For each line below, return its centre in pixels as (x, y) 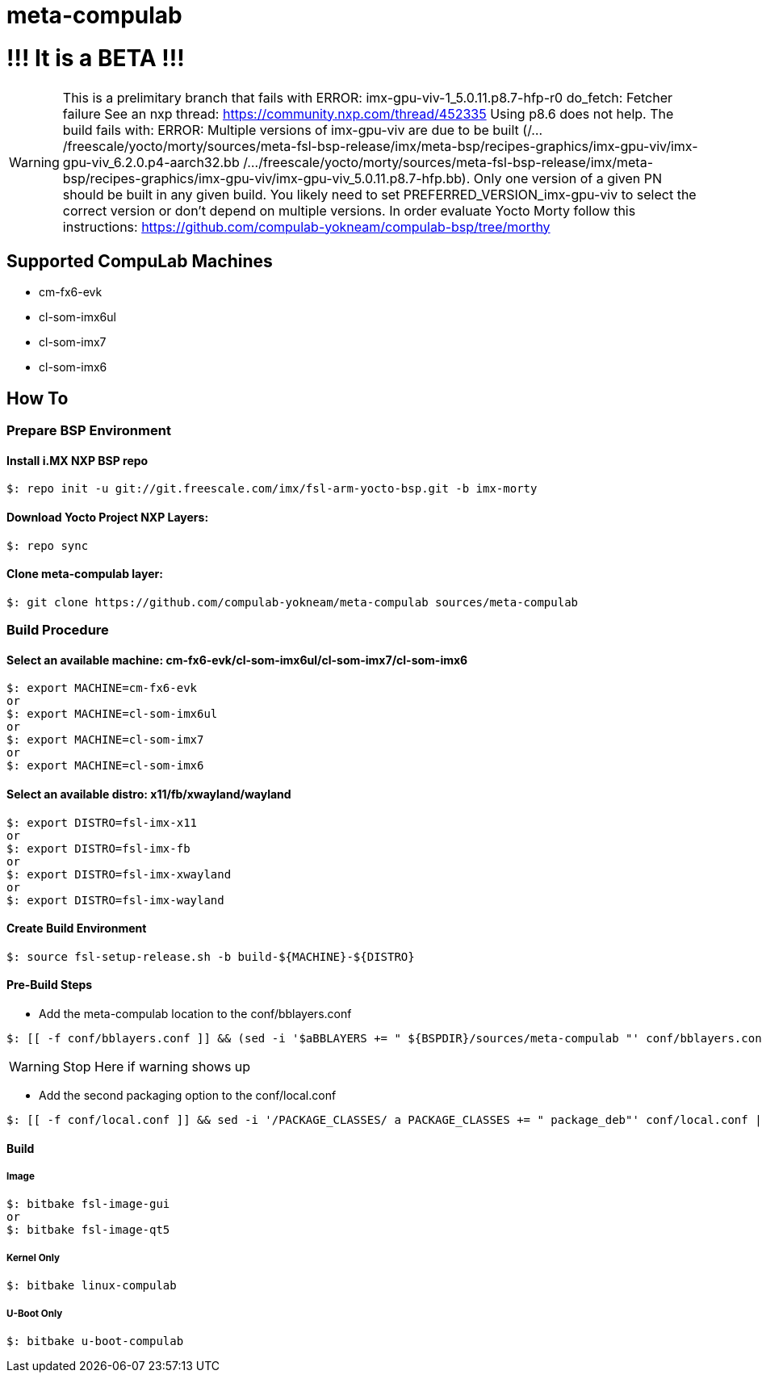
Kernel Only (33, 1257)
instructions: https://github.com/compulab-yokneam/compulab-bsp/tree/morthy (306, 226)
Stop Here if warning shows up (157, 1067)
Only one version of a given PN (568, 178)
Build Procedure (58, 630)
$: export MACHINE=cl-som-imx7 (105, 740)
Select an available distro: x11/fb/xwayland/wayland (149, 794)
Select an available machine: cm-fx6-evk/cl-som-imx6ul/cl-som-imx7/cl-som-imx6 (237, 660)
